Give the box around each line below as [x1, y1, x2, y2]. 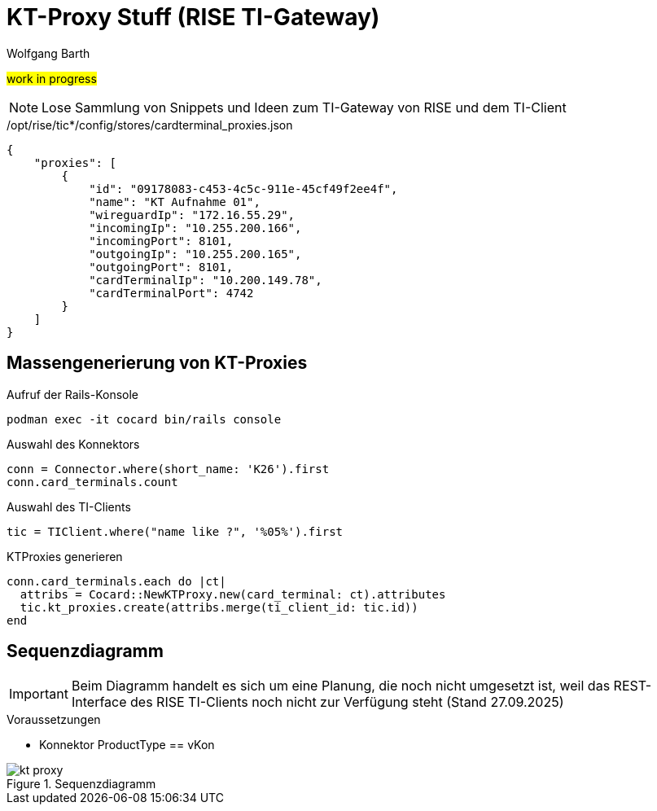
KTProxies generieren [7, 549, 123, 563]
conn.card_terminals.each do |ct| [7, 574, 226, 588]
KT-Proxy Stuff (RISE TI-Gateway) [7, 3, 380, 31]
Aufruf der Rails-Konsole [7, 387, 138, 401]
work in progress [7, 71, 97, 85]
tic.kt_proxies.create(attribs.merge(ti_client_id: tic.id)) [20, 600, 418, 614]
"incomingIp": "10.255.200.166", [89, 221, 302, 235]
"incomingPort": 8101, [89, 234, 234, 248]
